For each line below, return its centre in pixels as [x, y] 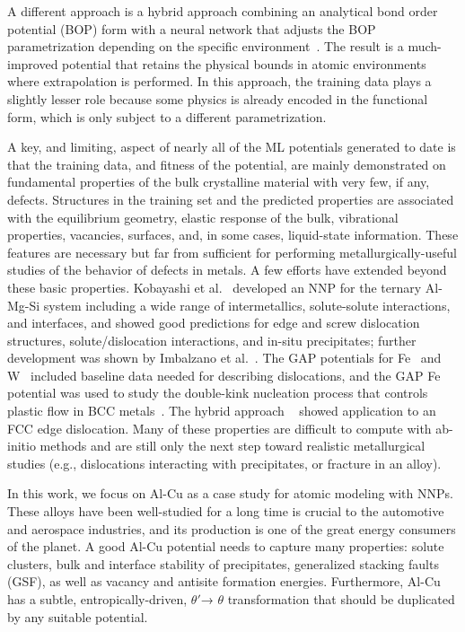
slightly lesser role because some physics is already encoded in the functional [218, 98]
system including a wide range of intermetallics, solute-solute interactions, [247, 305]
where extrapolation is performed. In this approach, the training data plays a [219, 81]
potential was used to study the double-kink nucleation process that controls [218, 393]
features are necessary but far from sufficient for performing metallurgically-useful [232, 252]
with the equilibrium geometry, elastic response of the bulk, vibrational [203, 217]
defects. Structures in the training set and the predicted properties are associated [231, 199]
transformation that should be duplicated [341, 599]
